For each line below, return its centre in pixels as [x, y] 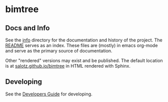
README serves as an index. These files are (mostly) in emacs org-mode [81, 45]
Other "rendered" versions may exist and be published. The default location [84, 61]
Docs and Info [28, 28]
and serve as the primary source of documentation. [59, 51]
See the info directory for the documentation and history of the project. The [84, 40]
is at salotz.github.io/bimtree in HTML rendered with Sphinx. [68, 66]
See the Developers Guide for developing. [49, 94]
